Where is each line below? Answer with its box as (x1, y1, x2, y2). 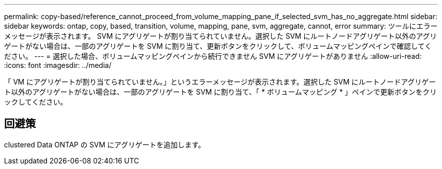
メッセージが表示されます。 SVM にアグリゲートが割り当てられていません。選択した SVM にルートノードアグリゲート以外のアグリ (4, 32, 437, 40)
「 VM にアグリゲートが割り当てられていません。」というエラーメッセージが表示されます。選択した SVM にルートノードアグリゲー (4, 77, 436, 86)
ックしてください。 (4, 98, 68, 106)
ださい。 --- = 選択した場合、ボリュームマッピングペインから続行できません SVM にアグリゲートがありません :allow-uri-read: (4, 52, 422, 60)
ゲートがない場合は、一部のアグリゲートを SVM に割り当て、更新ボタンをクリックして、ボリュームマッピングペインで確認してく (4, 42, 432, 50)
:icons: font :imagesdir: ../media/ (4, 61, 112, 69)
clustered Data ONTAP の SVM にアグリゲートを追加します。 (4, 140, 205, 149)
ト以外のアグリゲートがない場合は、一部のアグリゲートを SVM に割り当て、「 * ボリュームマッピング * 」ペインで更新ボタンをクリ (4, 88, 437, 96)
